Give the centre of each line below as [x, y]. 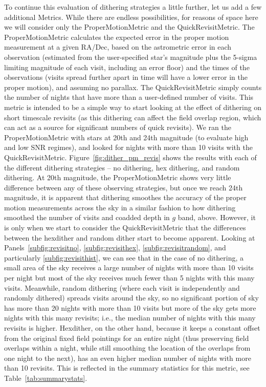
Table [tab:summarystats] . [46, 378]
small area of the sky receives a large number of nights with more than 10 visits [129, 267]
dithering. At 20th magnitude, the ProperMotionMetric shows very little [118, 177]
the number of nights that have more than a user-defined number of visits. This [129, 97]
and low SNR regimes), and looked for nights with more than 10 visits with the [128, 147]
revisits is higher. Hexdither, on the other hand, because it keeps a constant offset [132, 328]
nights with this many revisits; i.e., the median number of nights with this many [130, 318]
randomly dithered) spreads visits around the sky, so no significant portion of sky [131, 298]
